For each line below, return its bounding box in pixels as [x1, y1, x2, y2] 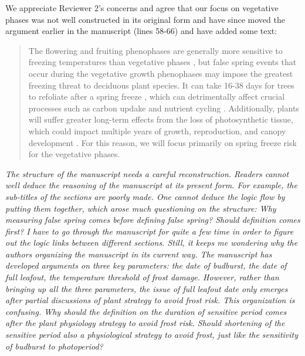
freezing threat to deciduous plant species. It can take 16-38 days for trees [28, 79, 294, 91]
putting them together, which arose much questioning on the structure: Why [5, 202, 276, 214]
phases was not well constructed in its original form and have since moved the [5, 13, 285, 25]
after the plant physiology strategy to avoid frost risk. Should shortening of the [5, 317, 285, 329]
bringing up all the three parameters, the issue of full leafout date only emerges [5, 282, 288, 294]
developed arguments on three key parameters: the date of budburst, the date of [5, 259, 287, 272]
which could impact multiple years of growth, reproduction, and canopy [28, 124, 286, 137]
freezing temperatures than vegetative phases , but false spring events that [28, 56, 297, 68]
